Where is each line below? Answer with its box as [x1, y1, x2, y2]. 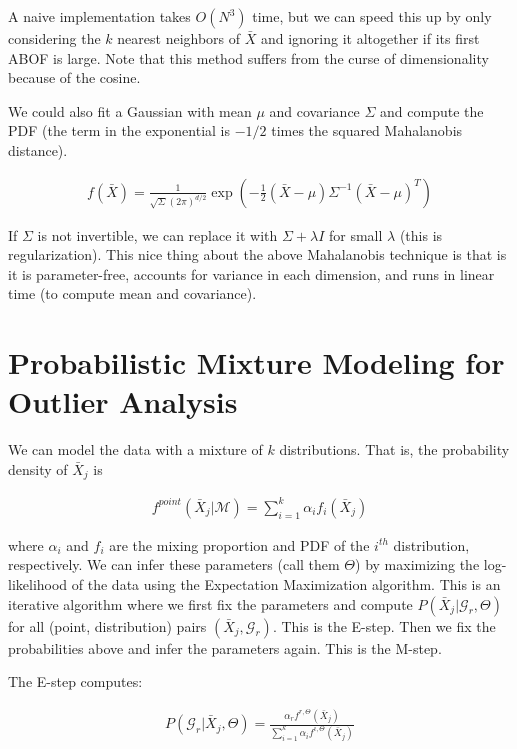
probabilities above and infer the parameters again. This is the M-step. [8, 637, 442, 658]
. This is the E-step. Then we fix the [272, 615, 496, 636]
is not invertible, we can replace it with [37, 224, 278, 245]
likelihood [8, 574, 68, 595]
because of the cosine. [8, 67, 141, 88]
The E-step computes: [8, 671, 143, 692]
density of [8, 458, 68, 479]
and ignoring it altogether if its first [260, 28, 480, 48]
